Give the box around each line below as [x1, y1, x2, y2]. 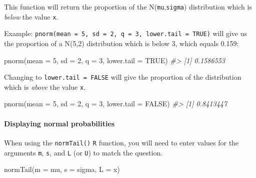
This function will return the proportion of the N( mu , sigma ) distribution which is [4, 2, 252, 12]
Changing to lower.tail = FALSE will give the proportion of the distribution [4, 72, 241, 82]
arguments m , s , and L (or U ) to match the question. [4, 147, 163, 157]
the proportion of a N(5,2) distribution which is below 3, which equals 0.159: [4, 38, 239, 48]
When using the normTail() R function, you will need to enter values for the [4, 137, 239, 147]
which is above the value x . [4, 81, 86, 92]
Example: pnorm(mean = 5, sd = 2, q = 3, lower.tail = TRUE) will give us [4, 28, 247, 39]
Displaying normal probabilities [4, 118, 115, 128]
